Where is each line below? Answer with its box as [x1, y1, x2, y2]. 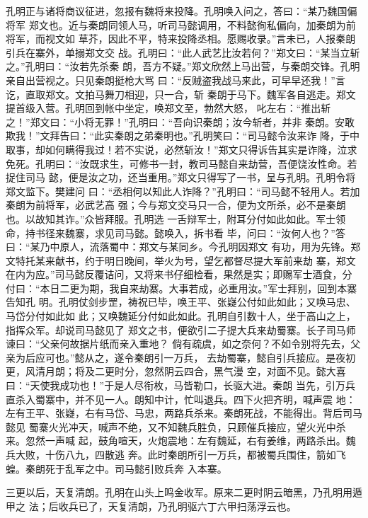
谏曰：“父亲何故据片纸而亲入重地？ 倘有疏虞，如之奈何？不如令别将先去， [6, 336, 351, 351]
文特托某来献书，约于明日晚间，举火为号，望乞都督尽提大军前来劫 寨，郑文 [6, 253, 356, 267]
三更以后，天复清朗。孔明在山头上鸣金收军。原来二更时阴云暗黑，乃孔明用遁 [6, 485, 362, 500]
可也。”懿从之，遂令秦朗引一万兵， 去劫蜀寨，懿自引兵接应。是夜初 [45, 350, 356, 364]
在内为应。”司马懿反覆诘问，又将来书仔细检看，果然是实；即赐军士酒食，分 [6, 267, 352, 282]
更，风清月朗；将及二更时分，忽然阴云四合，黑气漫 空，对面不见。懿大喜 [6, 364, 346, 379]
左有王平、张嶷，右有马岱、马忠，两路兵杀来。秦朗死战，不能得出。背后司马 [6, 405, 362, 420]
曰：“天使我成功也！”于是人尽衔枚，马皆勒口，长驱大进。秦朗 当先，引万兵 [6, 378, 355, 393]
